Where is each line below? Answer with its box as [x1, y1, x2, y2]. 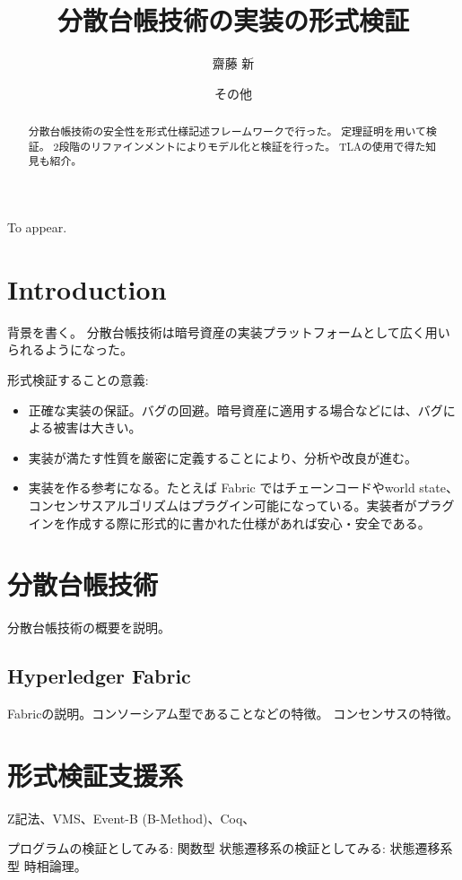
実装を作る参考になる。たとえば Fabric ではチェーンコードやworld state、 [28, 478, 458, 497]
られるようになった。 [7, 340, 133, 359]
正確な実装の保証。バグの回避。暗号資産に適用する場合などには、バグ [28, 400, 443, 419]
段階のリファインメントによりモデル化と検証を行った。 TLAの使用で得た [58, 138, 426, 153]
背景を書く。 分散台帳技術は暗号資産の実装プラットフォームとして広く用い [7, 322, 450, 341]
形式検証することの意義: [7, 370, 149, 388]
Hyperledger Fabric [7, 662, 191, 690]
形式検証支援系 [7, 756, 184, 793]
